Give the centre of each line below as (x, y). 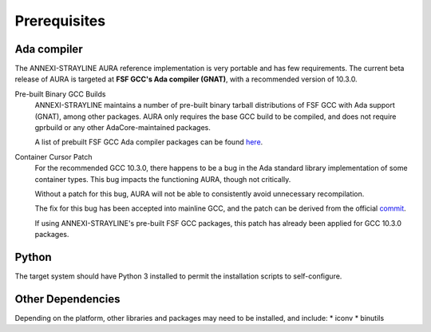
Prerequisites (60, 21)
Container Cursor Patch (53, 156)
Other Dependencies (67, 299)
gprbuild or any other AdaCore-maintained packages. (123, 128)
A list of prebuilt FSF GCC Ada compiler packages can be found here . (149, 142)
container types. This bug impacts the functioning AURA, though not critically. (163, 179)
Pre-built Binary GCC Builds (60, 94)
